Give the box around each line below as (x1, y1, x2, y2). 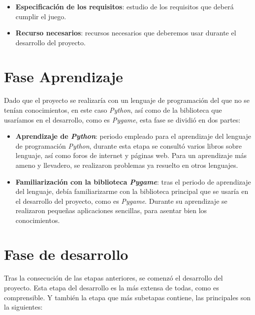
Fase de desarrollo (4, 244, 128, 264)
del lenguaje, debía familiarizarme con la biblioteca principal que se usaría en (15, 186, 249, 196)
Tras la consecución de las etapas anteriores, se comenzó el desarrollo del (4, 273, 223, 283)
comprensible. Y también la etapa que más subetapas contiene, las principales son (4, 292, 251, 302)
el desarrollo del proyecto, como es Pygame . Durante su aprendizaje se (15, 195, 227, 206)
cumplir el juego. (15, 11, 66, 21)
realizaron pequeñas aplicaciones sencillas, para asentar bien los (15, 205, 207, 216)
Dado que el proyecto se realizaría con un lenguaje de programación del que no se (4, 95, 250, 105)
